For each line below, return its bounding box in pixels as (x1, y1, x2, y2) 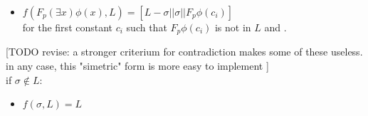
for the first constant (22, 20, 113, 34)
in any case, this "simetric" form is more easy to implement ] (6, 58, 269, 73)
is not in (214, 20, 251, 34)
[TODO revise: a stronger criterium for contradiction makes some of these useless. (6, 44, 363, 59)
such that (126, 20, 167, 34)
